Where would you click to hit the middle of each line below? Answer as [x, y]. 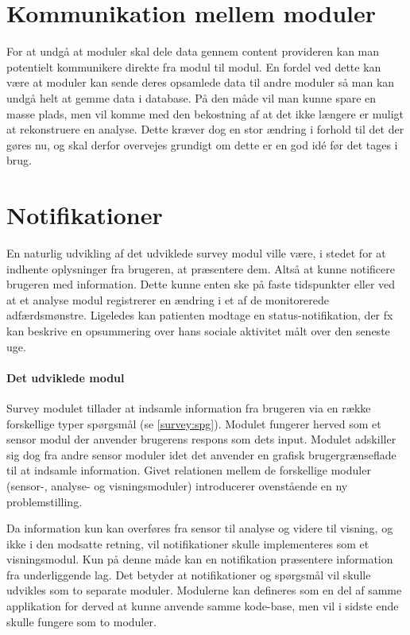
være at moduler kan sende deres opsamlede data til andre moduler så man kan [201, 82]
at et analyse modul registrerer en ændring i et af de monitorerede [168, 299]
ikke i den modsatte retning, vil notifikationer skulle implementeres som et [188, 543]
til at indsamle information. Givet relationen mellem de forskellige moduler [189, 470]
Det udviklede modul [66, 377]
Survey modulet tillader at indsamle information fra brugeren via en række [189, 407]
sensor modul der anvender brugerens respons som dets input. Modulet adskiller [201, 439]
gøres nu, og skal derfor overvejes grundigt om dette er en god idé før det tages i [202, 144]
